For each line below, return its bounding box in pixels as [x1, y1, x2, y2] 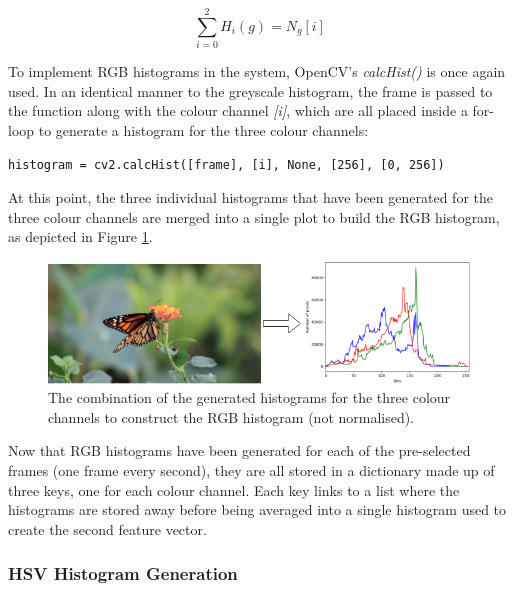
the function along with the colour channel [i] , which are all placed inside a [8, 100, 468, 121]
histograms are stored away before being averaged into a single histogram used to [8, 499, 507, 520]
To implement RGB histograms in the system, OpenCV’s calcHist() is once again [8, 61, 506, 82]
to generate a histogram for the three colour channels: [38, 119, 369, 140]
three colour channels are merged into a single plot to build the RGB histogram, [8, 206, 500, 227]
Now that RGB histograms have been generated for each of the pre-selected [8, 440, 471, 461]
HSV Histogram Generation [8, 561, 238, 586]
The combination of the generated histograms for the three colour [48, 387, 451, 408]
